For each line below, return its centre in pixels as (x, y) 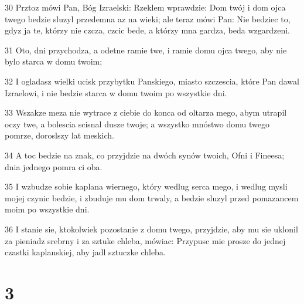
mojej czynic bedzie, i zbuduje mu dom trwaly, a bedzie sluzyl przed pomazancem (152, 197)
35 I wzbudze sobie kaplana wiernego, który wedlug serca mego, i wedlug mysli (146, 186)
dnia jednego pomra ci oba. (54, 166)
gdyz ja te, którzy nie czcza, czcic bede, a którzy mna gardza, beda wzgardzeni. (147, 30)
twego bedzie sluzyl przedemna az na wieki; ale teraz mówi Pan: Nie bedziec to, (148, 18)
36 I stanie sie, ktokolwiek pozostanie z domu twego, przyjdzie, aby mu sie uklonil (151, 229)
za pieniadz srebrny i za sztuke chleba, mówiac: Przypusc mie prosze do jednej (145, 240)
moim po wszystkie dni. (47, 209)
